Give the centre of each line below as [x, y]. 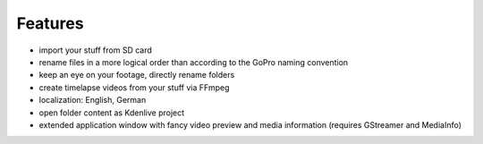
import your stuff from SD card [95, 50]
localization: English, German [93, 100]
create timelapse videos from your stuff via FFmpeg [134, 87]
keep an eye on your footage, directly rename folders [137, 75]
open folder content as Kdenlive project [112, 113]
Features [50, 23]
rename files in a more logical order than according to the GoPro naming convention [194, 62]
